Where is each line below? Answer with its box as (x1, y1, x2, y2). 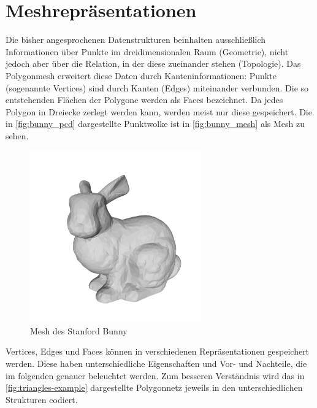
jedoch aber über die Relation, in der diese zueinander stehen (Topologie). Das (6, 57, 301, 70)
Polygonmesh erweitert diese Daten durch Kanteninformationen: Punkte (6, 69, 277, 82)
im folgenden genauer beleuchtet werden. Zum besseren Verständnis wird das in (6, 369, 305, 382)
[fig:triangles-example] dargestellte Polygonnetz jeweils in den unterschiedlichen (6, 381, 303, 394)
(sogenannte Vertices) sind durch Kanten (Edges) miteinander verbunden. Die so (6, 81, 309, 94)
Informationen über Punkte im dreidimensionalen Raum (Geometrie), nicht (6, 45, 289, 58)
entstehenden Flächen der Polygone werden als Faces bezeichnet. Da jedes (6, 93, 283, 106)
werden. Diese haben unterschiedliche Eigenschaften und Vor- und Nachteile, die (6, 357, 307, 370)
